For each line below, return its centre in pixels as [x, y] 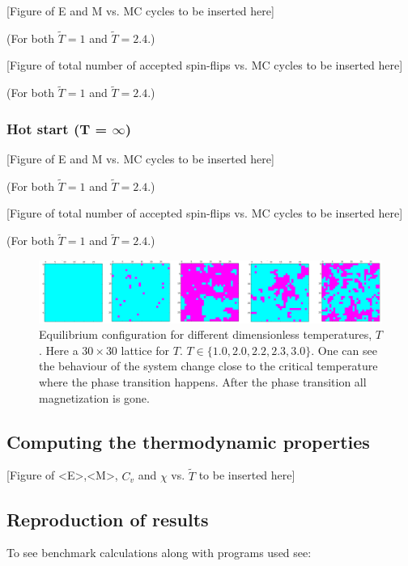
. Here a [59, 350]
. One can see [344, 350]
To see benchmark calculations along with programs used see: [159, 553]
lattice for [145, 350]
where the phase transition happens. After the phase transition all [203, 382]
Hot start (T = [57, 128]
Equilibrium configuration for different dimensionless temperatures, [206, 334]
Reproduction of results [108, 519]
